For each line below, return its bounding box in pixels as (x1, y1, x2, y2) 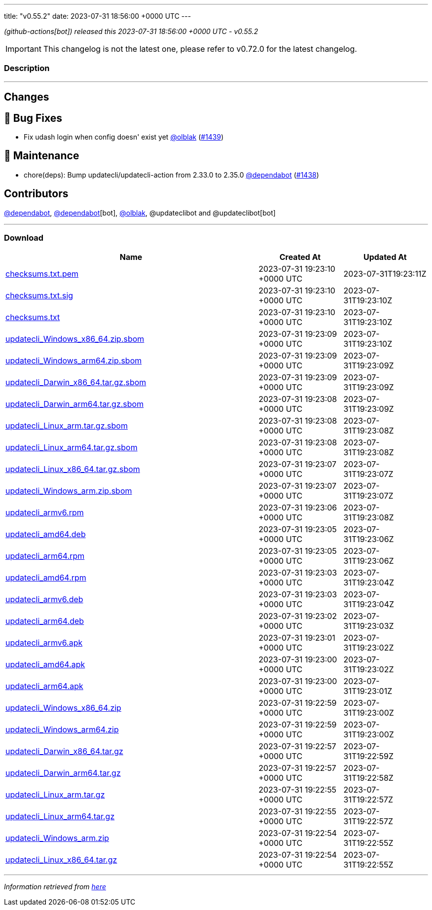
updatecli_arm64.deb (5, 616, 84, 626)
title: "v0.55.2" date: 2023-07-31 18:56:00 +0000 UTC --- (4, 12, 191, 20)
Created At (279, 252, 321, 262)
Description (4, 63, 50, 73)
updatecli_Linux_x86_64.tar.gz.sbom (5, 464, 140, 474)
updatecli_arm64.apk (5, 681, 83, 692)
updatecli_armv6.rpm (5, 508, 84, 518)
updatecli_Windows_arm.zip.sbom (5, 486, 132, 496)
